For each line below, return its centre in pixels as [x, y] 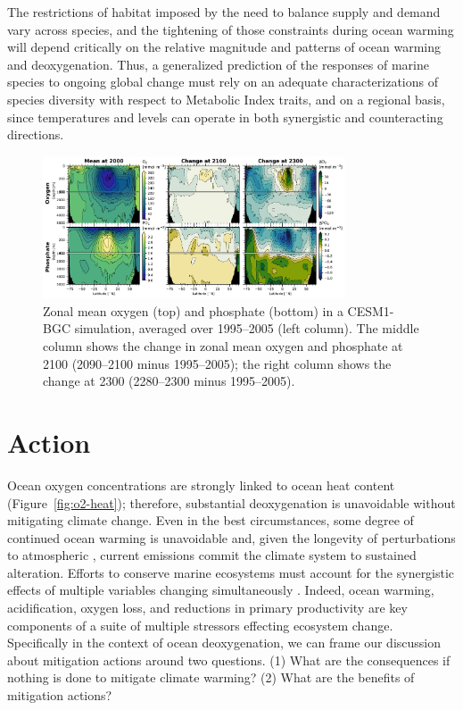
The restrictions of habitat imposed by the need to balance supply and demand [224, 12]
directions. [36, 134]
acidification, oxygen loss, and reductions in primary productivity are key [207, 608]
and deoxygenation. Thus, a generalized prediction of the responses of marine [218, 64]
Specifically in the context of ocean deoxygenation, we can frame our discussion [224, 643]
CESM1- [371, 310]
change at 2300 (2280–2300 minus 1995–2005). [169, 381]
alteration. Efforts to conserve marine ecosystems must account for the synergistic [231, 572]
